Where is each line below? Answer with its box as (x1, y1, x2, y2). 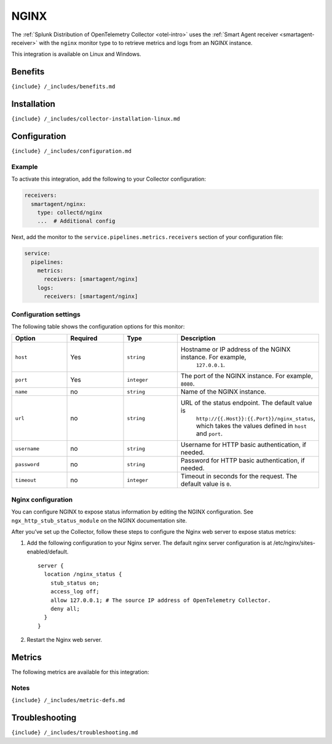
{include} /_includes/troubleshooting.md (11, 729, 138, 736)
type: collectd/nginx (37, 209, 103, 216)
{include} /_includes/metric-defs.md (11, 697, 125, 704)
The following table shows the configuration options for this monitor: (11, 323, 185, 330)
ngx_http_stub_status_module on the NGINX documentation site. (11, 516, 188, 524)
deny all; (50, 606, 80, 612)
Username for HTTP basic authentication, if (180, 440, 307, 449)
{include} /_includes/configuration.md (11, 148, 132, 155)
